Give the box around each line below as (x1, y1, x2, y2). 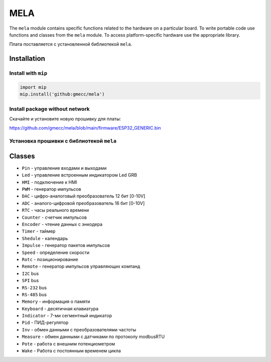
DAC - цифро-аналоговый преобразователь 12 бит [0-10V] (22, 193, 146, 199)
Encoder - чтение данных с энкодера (22, 221, 103, 227)
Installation (9, 54, 45, 63)
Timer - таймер (22, 228, 56, 234)
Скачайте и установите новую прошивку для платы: (9, 116, 121, 122)
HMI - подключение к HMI (22, 179, 77, 185)
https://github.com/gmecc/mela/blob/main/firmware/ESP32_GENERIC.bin (9, 125, 161, 131)
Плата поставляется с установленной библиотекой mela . (9, 41, 132, 47)
